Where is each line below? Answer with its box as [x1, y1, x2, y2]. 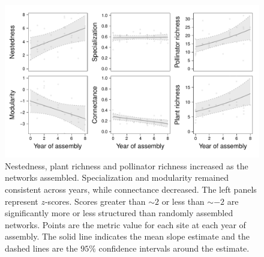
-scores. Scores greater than [44, 195, 146, 207]
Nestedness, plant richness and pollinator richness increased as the [5, 159, 248, 172]
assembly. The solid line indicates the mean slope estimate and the [5, 230, 250, 243]
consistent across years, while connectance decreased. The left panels [5, 183, 257, 196]
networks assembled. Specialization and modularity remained [5, 171, 229, 184]
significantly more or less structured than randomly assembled [5, 207, 233, 219]
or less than [161, 195, 205, 207]
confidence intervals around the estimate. [98, 241, 250, 254]
